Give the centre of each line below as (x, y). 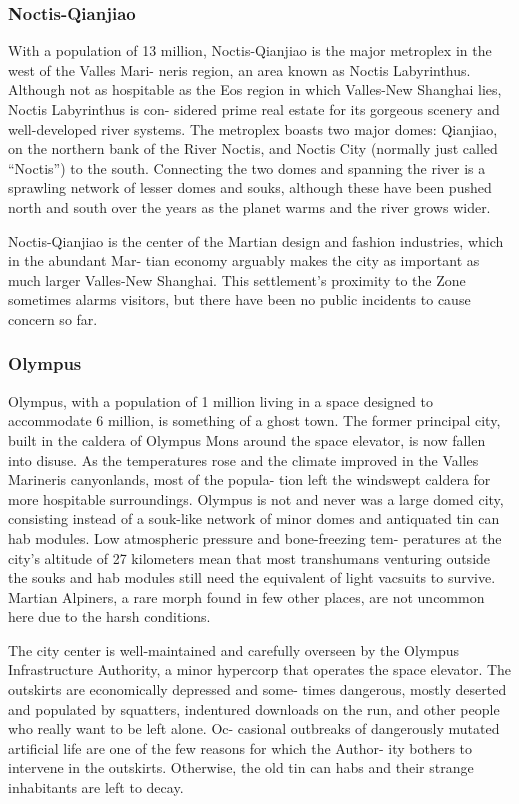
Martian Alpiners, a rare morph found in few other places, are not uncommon (246, 596)
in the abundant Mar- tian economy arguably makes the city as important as (244, 260)
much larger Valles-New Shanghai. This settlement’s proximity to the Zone (237, 279)
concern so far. (53, 318)
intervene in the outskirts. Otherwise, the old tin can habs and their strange (241, 767)
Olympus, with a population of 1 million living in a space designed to (220, 400)
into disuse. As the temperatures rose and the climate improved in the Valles (243, 459)
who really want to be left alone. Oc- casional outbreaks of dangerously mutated (254, 728)
